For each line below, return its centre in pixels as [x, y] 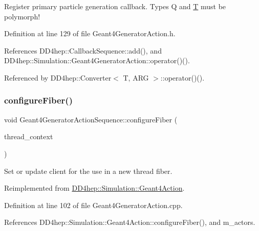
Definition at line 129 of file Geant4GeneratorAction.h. [90, 33]
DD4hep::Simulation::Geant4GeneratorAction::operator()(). [97, 60]
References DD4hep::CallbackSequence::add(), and [83, 50]
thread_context [29, 136]
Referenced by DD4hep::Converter [58, 77]
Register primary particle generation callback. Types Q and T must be [115, 6]
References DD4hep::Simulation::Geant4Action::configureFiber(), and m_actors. [130, 222]
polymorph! [22, 16]
